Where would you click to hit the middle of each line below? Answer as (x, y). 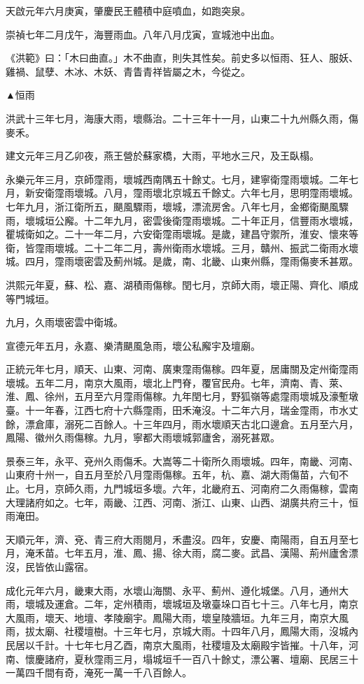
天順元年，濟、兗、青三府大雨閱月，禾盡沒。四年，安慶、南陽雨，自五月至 (177, 539)
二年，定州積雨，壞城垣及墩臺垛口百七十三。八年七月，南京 (221, 604)
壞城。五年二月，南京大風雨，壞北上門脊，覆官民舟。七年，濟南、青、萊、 (177, 382)
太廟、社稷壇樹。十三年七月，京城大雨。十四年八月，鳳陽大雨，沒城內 (196, 631)
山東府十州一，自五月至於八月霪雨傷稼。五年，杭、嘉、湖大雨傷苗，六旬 (172, 475)
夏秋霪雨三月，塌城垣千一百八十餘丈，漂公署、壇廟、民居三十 (216, 658)
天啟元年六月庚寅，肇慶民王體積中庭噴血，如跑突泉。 (128, 10)
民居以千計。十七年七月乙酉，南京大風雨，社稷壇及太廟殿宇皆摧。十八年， (177, 644)
